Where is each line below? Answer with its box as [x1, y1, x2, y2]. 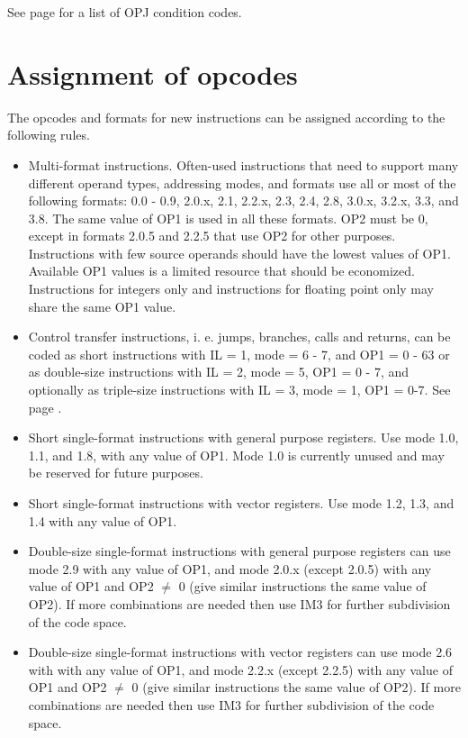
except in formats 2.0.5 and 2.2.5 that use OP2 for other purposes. [28, 226, 396, 245]
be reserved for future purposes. [28, 463, 203, 482]
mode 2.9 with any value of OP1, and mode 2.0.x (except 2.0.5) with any [28, 559, 432, 578]
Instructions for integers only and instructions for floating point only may [28, 279, 434, 298]
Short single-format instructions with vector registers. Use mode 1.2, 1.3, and [28, 494, 454, 512]
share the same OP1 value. [28, 296, 176, 315]
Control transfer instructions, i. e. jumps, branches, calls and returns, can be [28, 327, 451, 346]
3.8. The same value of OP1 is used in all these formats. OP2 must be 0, [28, 208, 428, 227]
